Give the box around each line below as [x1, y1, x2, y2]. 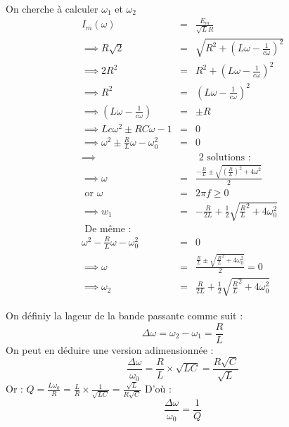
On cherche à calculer [6, 1, 98, 15]
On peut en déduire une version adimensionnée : [6, 342, 214, 357]
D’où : [144, 381, 172, 396]
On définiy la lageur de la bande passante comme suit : [6, 307, 243, 322]
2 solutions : [198, 153, 251, 163]
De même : [84, 224, 131, 235]
